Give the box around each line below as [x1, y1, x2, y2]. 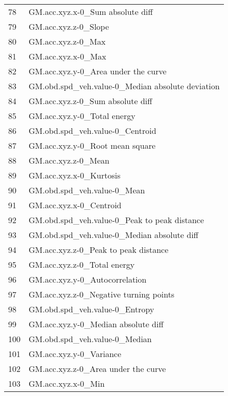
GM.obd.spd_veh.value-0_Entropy [29, 303, 154, 315]
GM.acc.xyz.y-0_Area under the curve [29, 65, 167, 77]
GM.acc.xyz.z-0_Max [29, 35, 106, 47]
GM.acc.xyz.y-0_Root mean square [29, 140, 156, 151]
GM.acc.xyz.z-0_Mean [29, 154, 109, 166]
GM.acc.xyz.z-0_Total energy [29, 259, 135, 270]
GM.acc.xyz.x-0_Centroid [29, 199, 122, 211]
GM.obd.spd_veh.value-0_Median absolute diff [29, 229, 198, 241]
